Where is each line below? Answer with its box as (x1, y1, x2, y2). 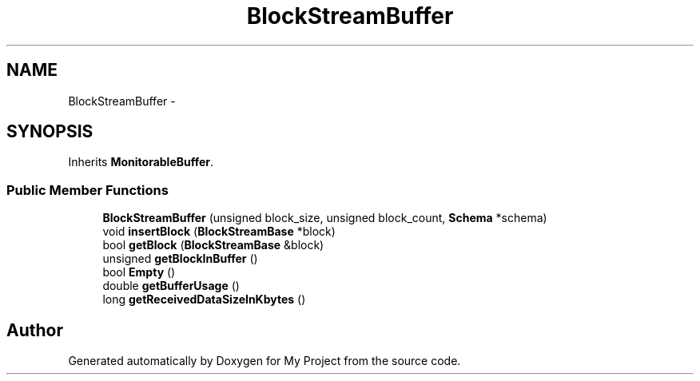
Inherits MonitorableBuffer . (68, 155, 214, 169)
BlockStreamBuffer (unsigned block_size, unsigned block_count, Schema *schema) (102, 211, 547, 225)
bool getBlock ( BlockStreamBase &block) (102, 238, 324, 252)
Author (6, 319, 63, 340)
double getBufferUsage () (102, 279, 240, 293)
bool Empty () (102, 265, 176, 280)
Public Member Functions (6, 181, 169, 198)
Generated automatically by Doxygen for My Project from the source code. (68, 354, 461, 368)
